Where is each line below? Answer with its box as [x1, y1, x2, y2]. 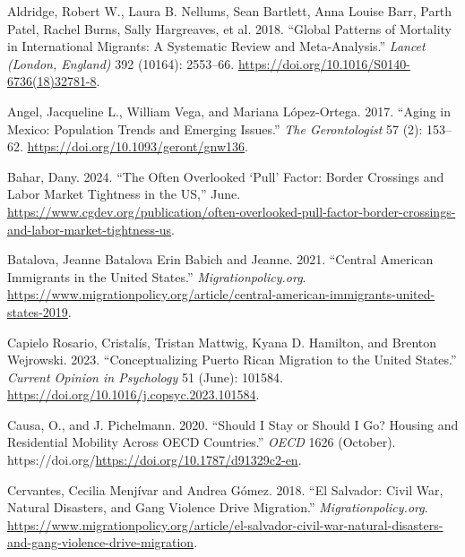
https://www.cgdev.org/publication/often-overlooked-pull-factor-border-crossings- [7, 201, 456, 220]
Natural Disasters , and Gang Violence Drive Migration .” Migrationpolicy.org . [7, 498, 428, 517]
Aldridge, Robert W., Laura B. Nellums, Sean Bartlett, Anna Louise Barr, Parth [7, 2, 452, 20]
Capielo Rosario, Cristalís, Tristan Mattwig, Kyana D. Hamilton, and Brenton [7, 332, 437, 351]
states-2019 [7, 302, 68, 321]
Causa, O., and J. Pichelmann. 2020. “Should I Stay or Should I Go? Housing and [7, 415, 459, 433]
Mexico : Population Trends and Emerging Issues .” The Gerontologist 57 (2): [7, 119, 423, 138]
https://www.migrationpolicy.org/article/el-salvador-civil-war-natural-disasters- [7, 515, 443, 534]
